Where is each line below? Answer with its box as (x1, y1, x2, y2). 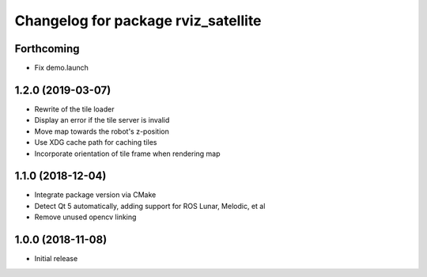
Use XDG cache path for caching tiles (34, 138, 157, 147)
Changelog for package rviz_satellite (14, 12, 262, 29)
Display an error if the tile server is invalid (34, 116, 170, 125)
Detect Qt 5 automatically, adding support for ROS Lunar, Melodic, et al (34, 201, 266, 211)
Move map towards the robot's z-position (34, 127, 169, 136)
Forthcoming (14, 42, 80, 55)
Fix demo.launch (34, 63, 89, 73)
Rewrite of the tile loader (34, 104, 115, 114)
